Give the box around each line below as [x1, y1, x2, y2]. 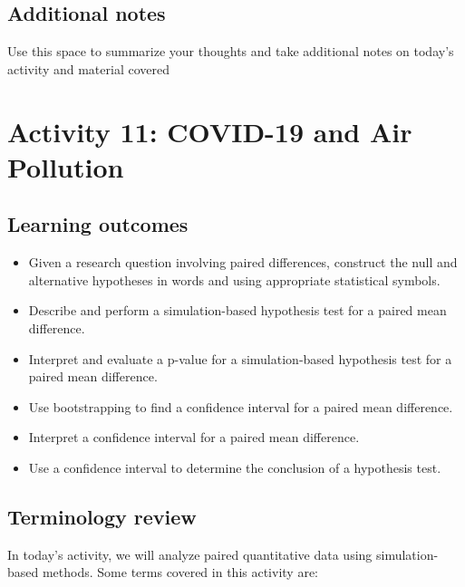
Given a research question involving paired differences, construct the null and [28, 253, 458, 272]
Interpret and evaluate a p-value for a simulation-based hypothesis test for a [28, 349, 452, 368]
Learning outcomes [7, 210, 189, 238]
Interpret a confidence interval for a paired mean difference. [28, 428, 360, 447]
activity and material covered [7, 59, 170, 78]
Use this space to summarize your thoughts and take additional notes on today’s [7, 42, 454, 61]
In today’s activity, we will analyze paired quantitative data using [7, 544, 373, 563]
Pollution [7, 148, 124, 185]
